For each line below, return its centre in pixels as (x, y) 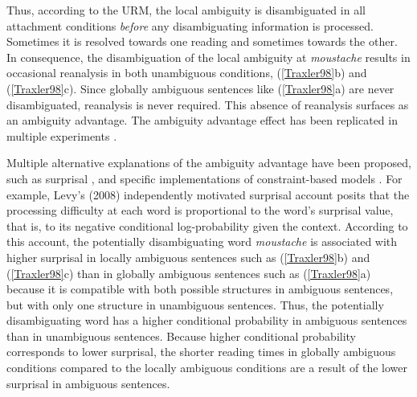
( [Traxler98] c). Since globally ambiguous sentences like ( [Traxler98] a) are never (200, 88)
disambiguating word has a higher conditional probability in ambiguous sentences (207, 320)
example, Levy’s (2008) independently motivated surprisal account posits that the (208, 194)
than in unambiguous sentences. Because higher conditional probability (182, 336)
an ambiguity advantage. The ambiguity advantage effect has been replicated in (202, 120)
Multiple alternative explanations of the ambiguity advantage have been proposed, (209, 163)
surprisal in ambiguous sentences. (88, 383)
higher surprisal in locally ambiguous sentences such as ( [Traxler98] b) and (188, 257)
